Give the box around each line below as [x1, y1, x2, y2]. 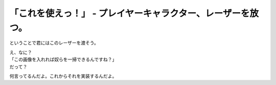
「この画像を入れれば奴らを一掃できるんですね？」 [9, 56, 117, 62]
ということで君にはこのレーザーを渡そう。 [9, 40, 99, 46]
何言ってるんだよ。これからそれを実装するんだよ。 [9, 73, 117, 79]
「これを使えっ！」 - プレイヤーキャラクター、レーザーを [9, 8, 250, 19]
